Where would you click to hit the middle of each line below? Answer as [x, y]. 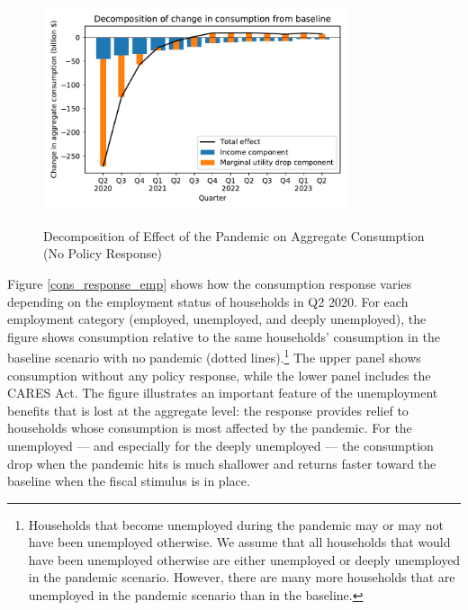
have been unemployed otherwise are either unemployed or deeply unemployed [244, 559]
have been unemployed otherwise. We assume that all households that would [239, 542]
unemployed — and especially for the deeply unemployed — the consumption [220, 445]
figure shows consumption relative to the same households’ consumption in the [224, 336]
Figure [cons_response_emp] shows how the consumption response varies [210, 283]
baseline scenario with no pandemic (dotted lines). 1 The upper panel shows [214, 356]
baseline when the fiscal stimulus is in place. [129, 481]
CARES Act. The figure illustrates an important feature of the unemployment [223, 393]
